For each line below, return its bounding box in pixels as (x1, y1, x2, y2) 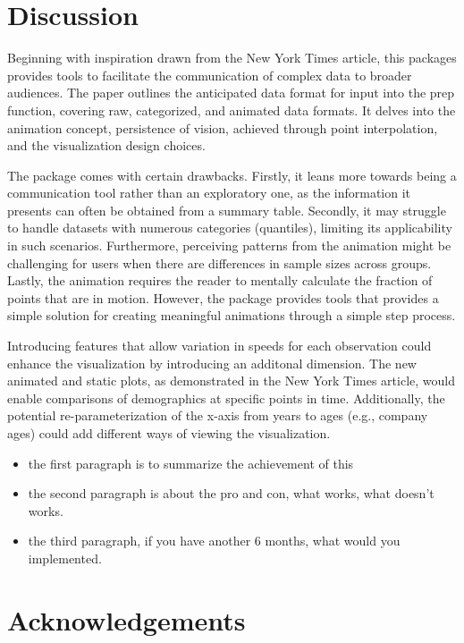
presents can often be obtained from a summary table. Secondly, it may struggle (7, 200, 446, 219)
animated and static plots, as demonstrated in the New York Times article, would (7, 371, 455, 390)
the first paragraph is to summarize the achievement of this (28, 453, 354, 472)
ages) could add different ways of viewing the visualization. (7, 424, 331, 442)
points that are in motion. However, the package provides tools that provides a (7, 288, 439, 307)
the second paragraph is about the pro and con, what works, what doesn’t (28, 484, 434, 503)
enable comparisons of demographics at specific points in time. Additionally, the (7, 388, 445, 407)
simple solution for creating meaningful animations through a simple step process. (7, 306, 456, 325)
